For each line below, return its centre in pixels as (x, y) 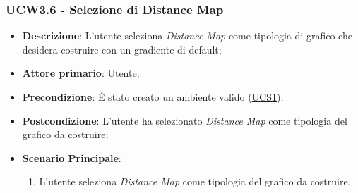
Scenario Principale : (72, 157)
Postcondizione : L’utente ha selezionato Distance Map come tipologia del (185, 120)
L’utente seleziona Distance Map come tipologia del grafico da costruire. (195, 181)
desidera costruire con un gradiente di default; (122, 49)
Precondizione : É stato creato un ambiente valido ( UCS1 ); (153, 96)
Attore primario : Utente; (81, 73)
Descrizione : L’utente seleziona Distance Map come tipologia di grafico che (187, 36)
